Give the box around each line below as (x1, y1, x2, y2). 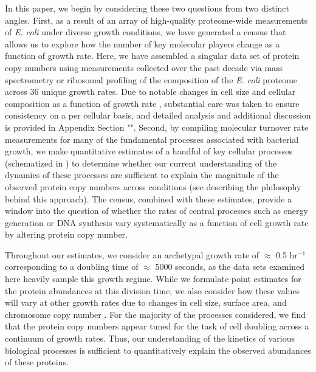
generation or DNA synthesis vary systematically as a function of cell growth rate (5, 216, 309, 229)
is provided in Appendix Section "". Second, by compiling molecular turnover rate (5, 120, 309, 133)
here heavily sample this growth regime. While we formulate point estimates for (5, 272, 301, 285)
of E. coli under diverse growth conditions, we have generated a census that (5, 26, 286, 38)
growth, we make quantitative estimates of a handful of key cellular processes (5, 145, 292, 157)
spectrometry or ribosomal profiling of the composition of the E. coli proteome (5, 73, 298, 86)
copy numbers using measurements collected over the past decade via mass (5, 61, 283, 74)
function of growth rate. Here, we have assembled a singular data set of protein (5, 49, 300, 62)
